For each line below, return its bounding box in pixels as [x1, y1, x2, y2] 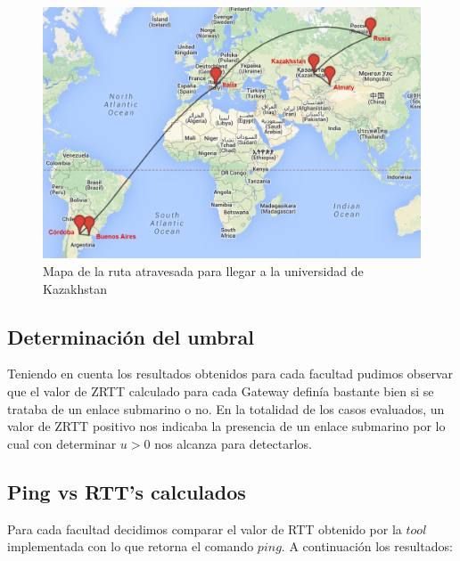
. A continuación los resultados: [281, 537, 453, 556]
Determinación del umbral [7, 322, 254, 350]
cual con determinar [7, 434, 117, 452]
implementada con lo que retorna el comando [7, 537, 254, 556]
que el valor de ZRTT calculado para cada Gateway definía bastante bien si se [7, 381, 434, 400]
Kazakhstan [43, 279, 108, 297]
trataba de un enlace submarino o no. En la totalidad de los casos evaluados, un [7, 399, 445, 418]
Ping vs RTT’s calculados [7, 477, 246, 505]
